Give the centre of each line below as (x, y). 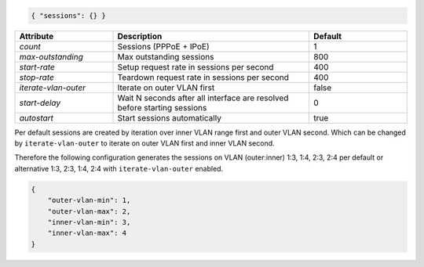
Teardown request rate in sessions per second (203, 77)
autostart (37, 117)
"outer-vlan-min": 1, (89, 200)
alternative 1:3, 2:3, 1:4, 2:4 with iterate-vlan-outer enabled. (119, 168)
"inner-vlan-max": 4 (87, 233)
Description (140, 36)
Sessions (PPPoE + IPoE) (163, 46)
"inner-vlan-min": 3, (89, 222)
